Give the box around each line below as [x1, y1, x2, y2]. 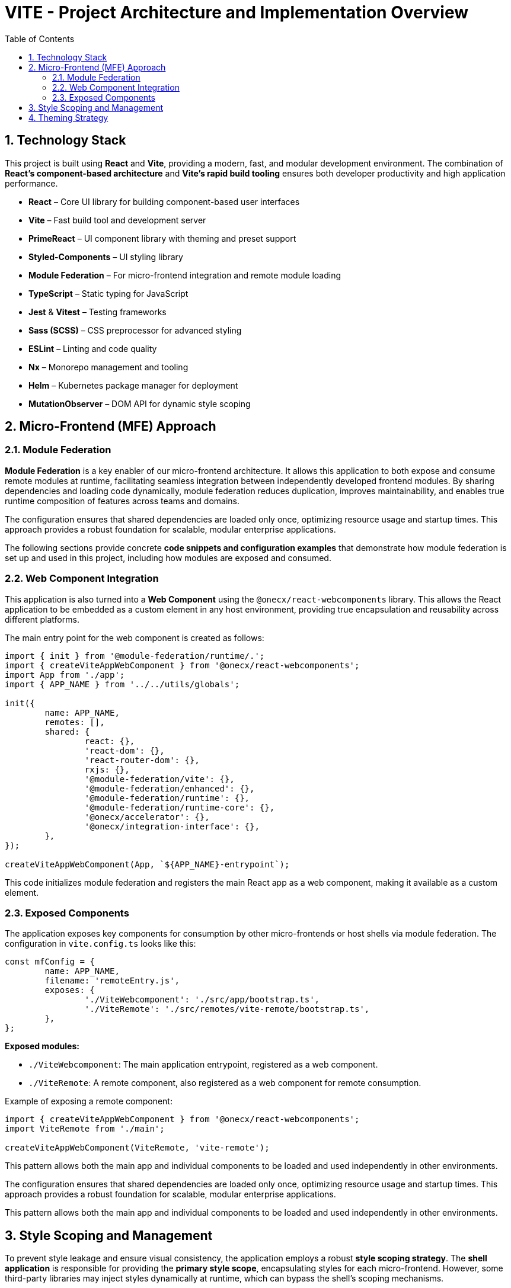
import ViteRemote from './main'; [5, 1124, 165, 1134]
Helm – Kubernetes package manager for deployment [28, 380, 238, 390]
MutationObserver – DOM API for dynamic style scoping [28, 398, 251, 409]
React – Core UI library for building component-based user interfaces [28, 196, 300, 207]
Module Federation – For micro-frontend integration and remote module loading [28, 270, 341, 280]
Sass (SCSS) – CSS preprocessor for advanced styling [28, 325, 242, 335]
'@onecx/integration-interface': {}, [84, 821, 260, 831]
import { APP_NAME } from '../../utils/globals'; [5, 679, 240, 689]
